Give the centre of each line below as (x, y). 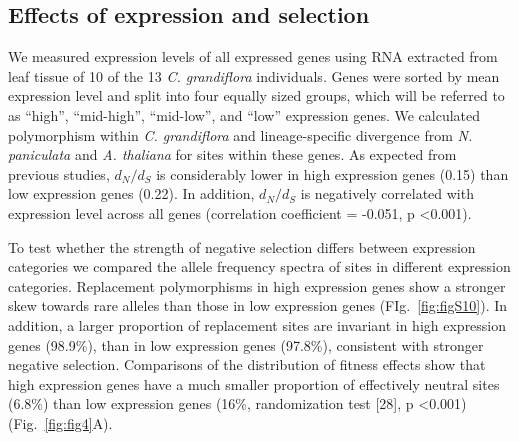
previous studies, (59, 173)
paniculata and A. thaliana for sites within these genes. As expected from (232, 154)
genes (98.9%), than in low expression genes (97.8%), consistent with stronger (246, 344)
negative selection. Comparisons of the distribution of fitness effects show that (247, 364)
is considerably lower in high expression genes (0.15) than (332, 173)
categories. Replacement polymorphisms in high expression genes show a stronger (257, 285)
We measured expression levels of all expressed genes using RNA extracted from (253, 56)
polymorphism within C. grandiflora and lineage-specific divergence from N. (240, 134)
